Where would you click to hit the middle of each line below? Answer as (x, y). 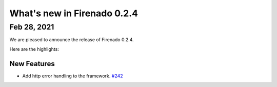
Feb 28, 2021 (32, 27)
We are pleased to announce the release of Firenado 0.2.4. (72, 40)
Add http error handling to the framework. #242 (73, 76)
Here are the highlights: (34, 49)
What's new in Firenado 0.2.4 (74, 13)
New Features (32, 64)
